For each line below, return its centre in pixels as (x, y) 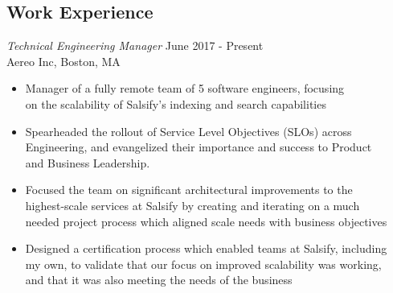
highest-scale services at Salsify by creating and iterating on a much (192, 205)
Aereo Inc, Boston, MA (63, 61)
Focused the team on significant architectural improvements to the (189, 190)
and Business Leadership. (88, 162)
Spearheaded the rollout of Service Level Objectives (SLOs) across (188, 131)
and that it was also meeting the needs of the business (159, 280)
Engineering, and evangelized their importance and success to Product (199, 147)
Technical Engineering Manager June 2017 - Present (135, 45)
